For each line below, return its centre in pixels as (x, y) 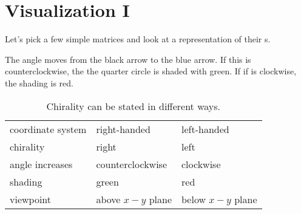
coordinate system (48, 129)
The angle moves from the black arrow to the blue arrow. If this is (128, 59)
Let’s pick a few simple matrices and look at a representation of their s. (138, 39)
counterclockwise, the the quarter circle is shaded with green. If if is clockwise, (151, 71)
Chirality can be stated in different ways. (134, 106)
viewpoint (31, 199)
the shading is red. (39, 83)
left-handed (205, 129)
